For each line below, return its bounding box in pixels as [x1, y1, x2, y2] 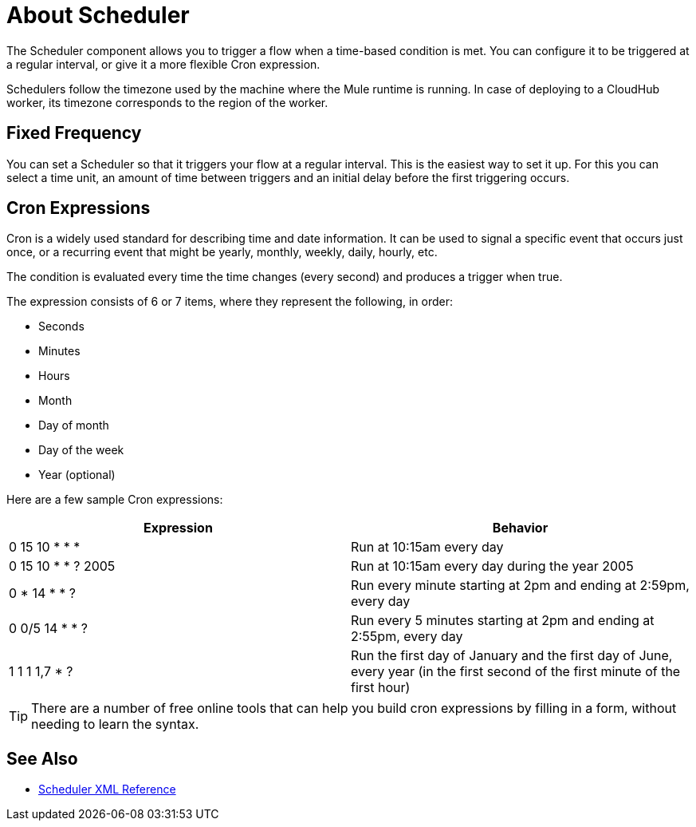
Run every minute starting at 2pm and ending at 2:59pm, [351, 577, 690, 594]
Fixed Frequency [6, 123, 142, 144]
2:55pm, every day [351, 628, 463, 645]
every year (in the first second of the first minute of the [351, 663, 681, 680]
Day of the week [38, 443, 124, 457]
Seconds [38, 319, 85, 334]
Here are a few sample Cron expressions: [6, 493, 223, 507]
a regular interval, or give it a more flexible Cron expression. [6, 57, 320, 71]
